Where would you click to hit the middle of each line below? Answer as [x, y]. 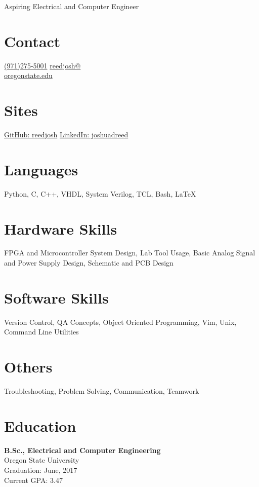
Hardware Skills [61, 228]
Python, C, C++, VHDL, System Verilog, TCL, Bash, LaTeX [100, 193]
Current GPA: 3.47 [33, 480]
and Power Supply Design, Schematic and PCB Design [89, 263]
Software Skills [56, 297]
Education [40, 425]
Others [28, 367]
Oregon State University [42, 460]
